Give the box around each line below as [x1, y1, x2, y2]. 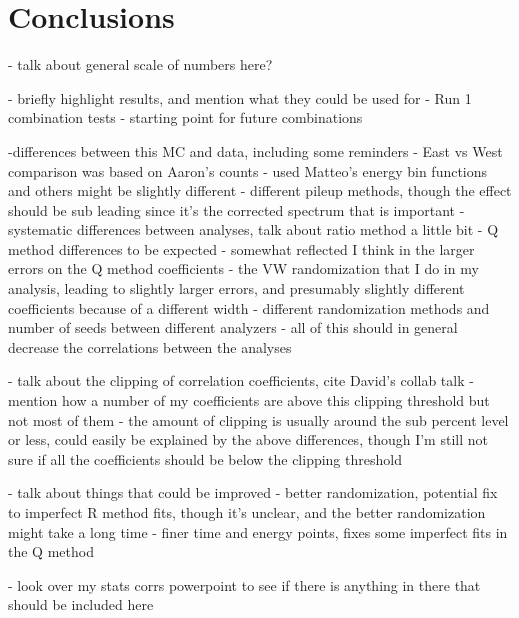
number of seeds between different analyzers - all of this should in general [8, 317, 458, 338]
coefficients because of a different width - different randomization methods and [8, 297, 490, 318]
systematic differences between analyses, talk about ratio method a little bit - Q [8, 219, 499, 240]
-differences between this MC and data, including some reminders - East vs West [8, 140, 503, 161]
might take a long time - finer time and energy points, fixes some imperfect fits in [8, 521, 508, 542]
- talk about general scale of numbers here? [8, 54, 273, 75]
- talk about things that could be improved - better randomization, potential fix [8, 482, 498, 503]
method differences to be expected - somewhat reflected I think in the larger [8, 238, 475, 259]
